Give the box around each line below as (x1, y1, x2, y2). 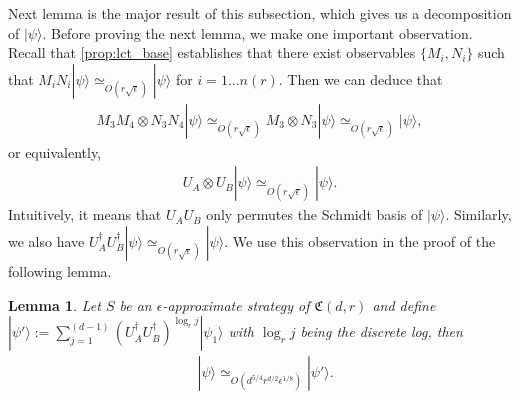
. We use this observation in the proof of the (224, 231, 496, 252)
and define (372, 294, 436, 315)
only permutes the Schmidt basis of (206, 204, 423, 225)
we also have (8, 231, 85, 252)
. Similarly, (445, 204, 512, 225)
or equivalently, (8, 141, 102, 162)
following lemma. (8, 261, 112, 282)
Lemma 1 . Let (8, 294, 101, 315)
